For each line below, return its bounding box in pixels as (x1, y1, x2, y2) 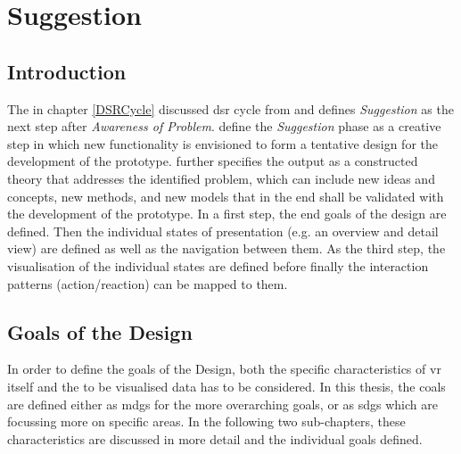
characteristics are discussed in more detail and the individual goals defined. (7, 429, 423, 448)
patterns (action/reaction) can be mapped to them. (7, 274, 288, 293)
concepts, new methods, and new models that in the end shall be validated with (7, 186, 444, 205)
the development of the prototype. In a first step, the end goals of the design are (7, 204, 447, 223)
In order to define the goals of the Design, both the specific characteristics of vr (7, 359, 441, 378)
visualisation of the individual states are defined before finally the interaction (7, 256, 429, 275)
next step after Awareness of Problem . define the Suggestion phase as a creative (7, 117, 441, 136)
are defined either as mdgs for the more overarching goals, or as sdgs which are (7, 394, 438, 413)
